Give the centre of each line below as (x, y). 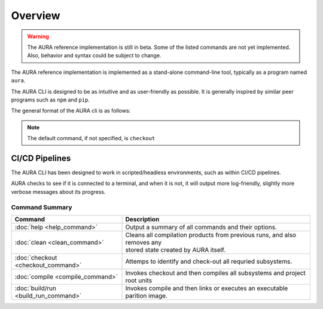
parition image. (146, 295)
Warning (38, 36)
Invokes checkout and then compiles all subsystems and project (216, 273)
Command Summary (42, 207)
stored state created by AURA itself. (176, 249)
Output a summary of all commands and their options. (201, 227)
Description (142, 219)
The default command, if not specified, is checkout (91, 138)
